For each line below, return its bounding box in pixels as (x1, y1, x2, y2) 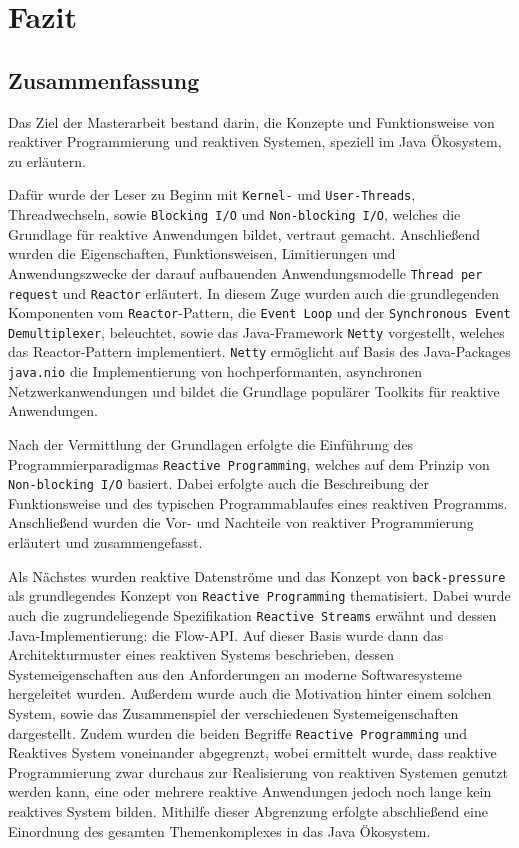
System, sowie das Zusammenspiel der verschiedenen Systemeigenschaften (8, 703, 459, 724)
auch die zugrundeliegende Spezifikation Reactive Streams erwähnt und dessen (8, 604, 497, 625)
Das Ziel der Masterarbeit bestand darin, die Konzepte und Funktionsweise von (8, 111, 495, 132)
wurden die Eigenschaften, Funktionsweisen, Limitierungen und (8, 243, 396, 264)
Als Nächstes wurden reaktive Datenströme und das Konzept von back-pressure (8, 565, 506, 586)
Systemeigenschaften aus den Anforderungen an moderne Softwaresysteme (8, 663, 462, 684)
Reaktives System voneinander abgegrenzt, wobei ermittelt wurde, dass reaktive (8, 742, 497, 763)
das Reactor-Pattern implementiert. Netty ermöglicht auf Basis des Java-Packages (8, 341, 511, 362)
